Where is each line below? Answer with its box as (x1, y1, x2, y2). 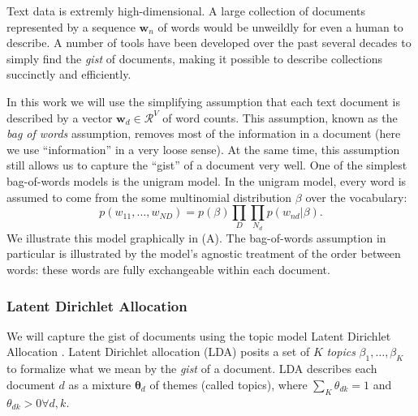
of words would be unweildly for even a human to (157, 18, 403, 35)
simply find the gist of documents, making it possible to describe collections (6, 49, 383, 66)
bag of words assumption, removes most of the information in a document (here (6, 125, 401, 142)
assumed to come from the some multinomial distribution (6, 188, 292, 205)
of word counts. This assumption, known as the (162, 109, 398, 126)
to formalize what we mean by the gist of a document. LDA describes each (6, 360, 377, 377)
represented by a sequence (6, 18, 136, 35)
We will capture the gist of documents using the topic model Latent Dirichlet (6, 327, 391, 344)
